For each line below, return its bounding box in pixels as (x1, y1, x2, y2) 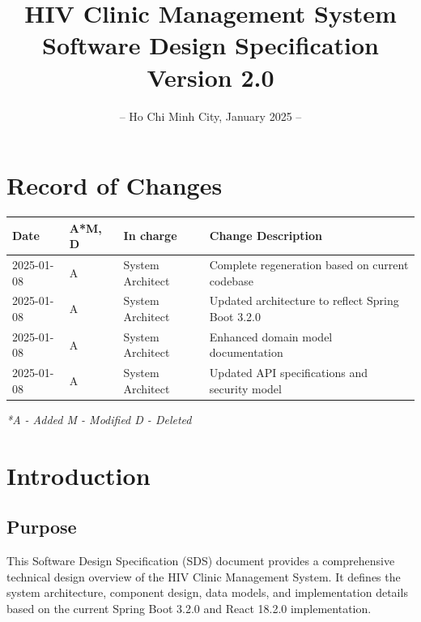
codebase (209, 272, 253, 289)
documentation (209, 344, 283, 361)
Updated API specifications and (209, 364, 368, 381)
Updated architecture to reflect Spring (209, 292, 399, 309)
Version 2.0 (147, 60, 274, 93)
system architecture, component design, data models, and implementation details (6, 584, 408, 601)
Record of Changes (6, 169, 223, 202)
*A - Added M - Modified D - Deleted (6, 410, 192, 427)
